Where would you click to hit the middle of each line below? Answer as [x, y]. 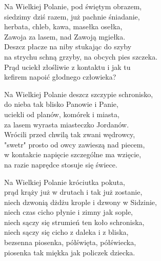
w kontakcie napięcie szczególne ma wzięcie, [73, 154]
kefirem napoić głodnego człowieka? [60, 77]
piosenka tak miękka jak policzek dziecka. [70, 252]
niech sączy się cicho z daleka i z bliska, [66, 232]
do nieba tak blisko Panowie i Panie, [61, 104]
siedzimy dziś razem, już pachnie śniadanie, [72, 16]
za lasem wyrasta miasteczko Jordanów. [67, 124]
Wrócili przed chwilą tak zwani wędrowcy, [70, 134]
